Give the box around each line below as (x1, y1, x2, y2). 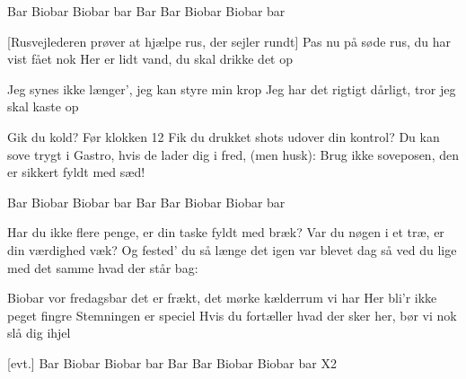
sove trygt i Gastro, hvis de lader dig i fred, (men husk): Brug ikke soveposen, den (7, 145, 459, 163)
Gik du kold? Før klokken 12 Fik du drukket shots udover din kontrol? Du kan (7, 127, 440, 145)
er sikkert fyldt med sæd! (7, 163, 145, 181)
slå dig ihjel (7, 323, 71, 342)
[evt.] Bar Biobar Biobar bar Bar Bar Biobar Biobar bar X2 (7, 353, 337, 372)
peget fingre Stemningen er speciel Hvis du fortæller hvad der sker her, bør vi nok (7, 305, 457, 324)
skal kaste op (7, 97, 79, 116)
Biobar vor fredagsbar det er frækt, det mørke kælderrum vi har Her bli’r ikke (7, 288, 437, 307)
